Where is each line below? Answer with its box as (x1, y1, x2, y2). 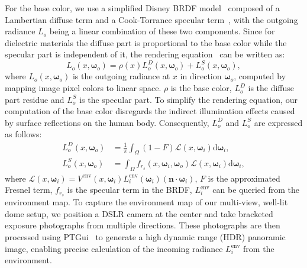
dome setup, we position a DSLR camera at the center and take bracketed (5, 207, 273, 219)
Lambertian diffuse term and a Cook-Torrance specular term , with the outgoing (5, 13, 298, 25)
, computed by (234, 70, 286, 82)
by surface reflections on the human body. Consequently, (5, 116, 209, 128)
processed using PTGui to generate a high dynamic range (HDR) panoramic (5, 230, 286, 243)
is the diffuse (248, 82, 295, 94)
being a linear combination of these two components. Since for (49, 25, 275, 37)
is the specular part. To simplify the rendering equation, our (79, 93, 298, 105)
